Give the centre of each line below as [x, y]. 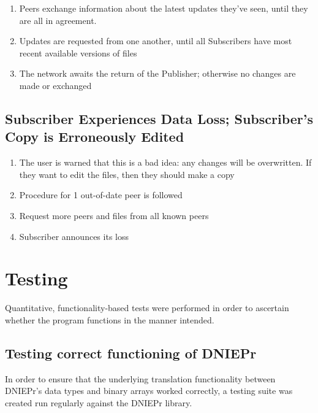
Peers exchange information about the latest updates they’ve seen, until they [164, 8]
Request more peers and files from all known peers [114, 215]
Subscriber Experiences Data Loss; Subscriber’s [159, 118]
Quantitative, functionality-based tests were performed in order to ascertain [147, 308]
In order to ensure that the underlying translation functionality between [140, 378]
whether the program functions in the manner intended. [110, 319]
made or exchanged [55, 85]
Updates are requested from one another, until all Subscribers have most [156, 41]
